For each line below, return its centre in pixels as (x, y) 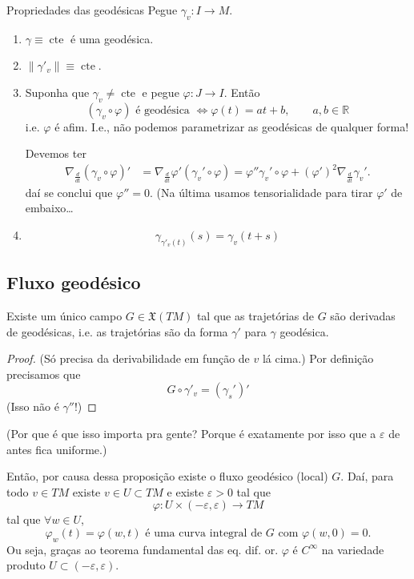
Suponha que (57, 92)
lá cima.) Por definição (318, 358)
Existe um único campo (64, 315)
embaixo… (49, 208)
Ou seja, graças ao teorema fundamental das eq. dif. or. (143, 549)
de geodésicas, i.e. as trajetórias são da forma (117, 331)
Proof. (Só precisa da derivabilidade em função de (128, 358)
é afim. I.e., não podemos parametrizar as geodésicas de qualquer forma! (232, 126)
